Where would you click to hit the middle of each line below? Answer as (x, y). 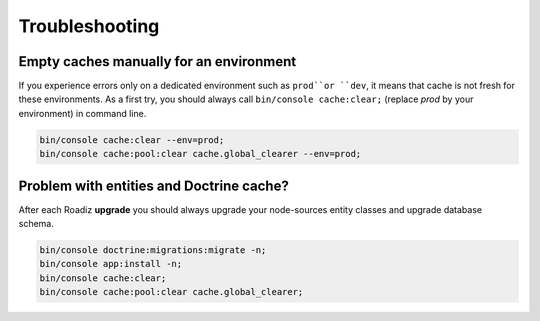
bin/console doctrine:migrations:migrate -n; (153, 250)
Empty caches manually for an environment (157, 61)
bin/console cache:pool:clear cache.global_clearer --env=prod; (200, 154)
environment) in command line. (82, 113)
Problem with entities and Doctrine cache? (153, 185)
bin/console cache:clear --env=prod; (132, 139)
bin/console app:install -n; (111, 264)
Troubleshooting (89, 26)
